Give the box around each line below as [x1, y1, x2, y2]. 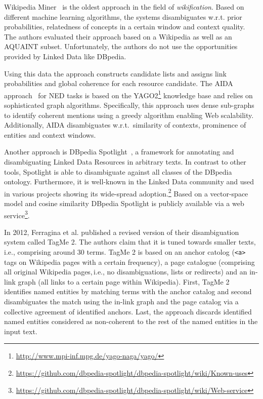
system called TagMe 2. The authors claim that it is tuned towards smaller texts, [4, 236, 256, 247]
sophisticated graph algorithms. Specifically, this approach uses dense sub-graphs [4, 100, 254, 110]
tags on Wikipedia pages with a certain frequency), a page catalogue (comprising [4, 256, 255, 267]
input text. [4, 326, 37, 336]
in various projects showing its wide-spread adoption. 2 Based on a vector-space [4, 186, 248, 198]
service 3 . [4, 208, 30, 220]
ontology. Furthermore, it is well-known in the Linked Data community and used [4, 176, 254, 187]
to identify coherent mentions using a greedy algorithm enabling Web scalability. [4, 109, 254, 120]
